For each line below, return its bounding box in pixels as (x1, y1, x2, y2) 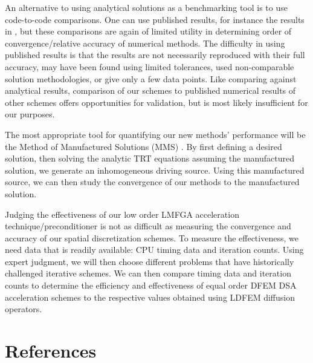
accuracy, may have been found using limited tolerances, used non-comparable (5, 60, 294, 73)
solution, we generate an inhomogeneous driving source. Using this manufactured (5, 163, 305, 176)
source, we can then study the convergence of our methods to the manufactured (5, 175, 300, 188)
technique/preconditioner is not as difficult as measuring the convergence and (5, 220, 291, 232)
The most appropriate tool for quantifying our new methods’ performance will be (5, 128, 306, 140)
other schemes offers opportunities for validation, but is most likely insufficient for (5, 96, 308, 108)
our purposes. (5, 108, 55, 120)
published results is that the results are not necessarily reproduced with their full (5, 48, 305, 61)
